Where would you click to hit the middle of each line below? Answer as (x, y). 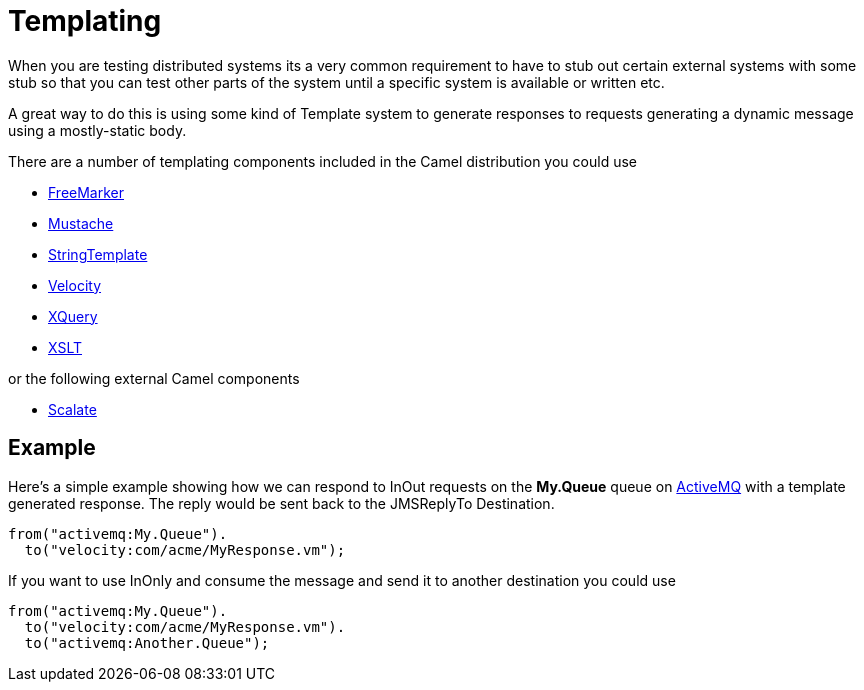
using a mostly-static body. (97, 130)
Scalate (72, 409)
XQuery (73, 316)
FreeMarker (86, 192)
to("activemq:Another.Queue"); (147, 642)
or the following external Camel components (154, 378)
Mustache (81, 223)
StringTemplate (98, 254)
